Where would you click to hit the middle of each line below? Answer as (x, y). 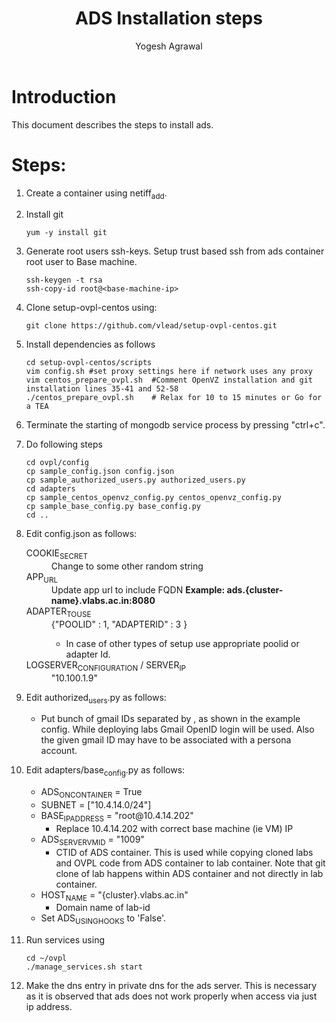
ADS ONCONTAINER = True (91, 793)
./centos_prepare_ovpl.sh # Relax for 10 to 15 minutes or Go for (174, 398)
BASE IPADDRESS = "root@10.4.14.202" (117, 817)
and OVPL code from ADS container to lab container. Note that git (190, 863)
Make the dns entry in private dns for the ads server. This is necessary (171, 986)
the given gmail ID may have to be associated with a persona (166, 740)
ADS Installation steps (169, 18)
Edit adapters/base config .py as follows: (105, 771)
